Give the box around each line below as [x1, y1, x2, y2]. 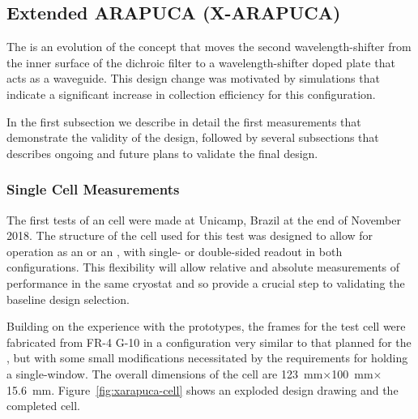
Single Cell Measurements [6, 179, 180, 199]
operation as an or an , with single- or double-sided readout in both [6, 242, 343, 259]
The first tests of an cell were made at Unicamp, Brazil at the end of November [6, 211, 402, 228]
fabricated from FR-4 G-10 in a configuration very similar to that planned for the [6, 333, 412, 350]
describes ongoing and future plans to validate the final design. [6, 144, 318, 161]
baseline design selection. [6, 290, 130, 307]
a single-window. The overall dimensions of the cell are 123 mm [6, 365, 323, 382]
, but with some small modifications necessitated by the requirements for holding [6, 349, 408, 366]
